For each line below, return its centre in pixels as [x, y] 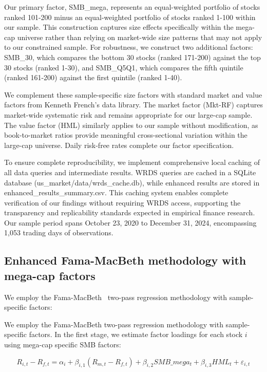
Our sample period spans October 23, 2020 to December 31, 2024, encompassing [130, 222]
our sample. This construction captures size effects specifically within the [119, 27]
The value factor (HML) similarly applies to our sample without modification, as [131, 125]
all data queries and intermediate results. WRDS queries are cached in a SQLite [130, 172]
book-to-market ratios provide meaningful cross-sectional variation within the [126, 135]
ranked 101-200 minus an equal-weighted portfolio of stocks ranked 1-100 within [130, 17]
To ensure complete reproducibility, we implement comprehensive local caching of [132, 162]
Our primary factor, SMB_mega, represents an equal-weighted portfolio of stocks [132, 7]
